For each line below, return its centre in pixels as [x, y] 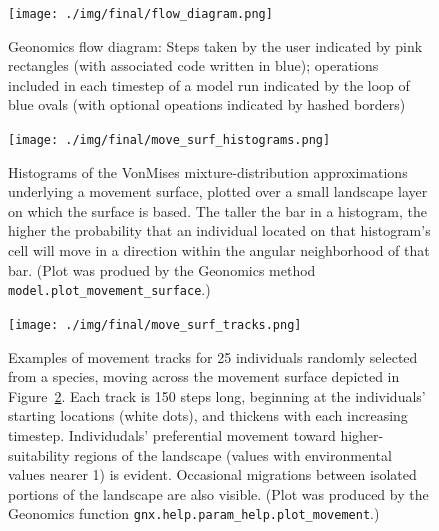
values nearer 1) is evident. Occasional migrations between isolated [212, 474]
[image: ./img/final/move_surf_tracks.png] [155, 324]
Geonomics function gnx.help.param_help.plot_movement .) [194, 513]
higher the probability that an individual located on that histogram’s [219, 230]
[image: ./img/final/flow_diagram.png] [140, 14]
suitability [39, 454]
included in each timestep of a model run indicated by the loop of [209, 84]
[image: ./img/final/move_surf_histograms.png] [169, 140]
